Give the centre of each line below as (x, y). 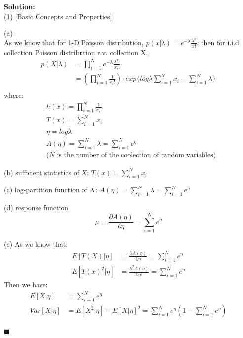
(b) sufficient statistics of (41, 172)
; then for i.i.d (218, 42)
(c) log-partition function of (46, 190)
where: (14, 95)
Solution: (20, 6)
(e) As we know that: (36, 244)
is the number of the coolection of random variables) (137, 155)
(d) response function (36, 207)
